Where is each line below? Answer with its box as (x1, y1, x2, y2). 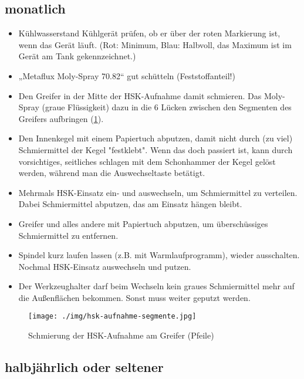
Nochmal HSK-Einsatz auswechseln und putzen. (18, 260, 191, 272)
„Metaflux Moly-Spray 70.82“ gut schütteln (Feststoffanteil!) (18, 69, 235, 82)
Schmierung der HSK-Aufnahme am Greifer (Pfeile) (28, 329, 214, 341)
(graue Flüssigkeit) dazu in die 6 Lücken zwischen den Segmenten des (42, 101, 292, 113)
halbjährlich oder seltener (5, 358, 164, 376)
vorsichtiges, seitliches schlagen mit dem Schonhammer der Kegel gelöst (18, 155, 276, 167)
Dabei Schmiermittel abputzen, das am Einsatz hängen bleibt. (18, 198, 242, 210)
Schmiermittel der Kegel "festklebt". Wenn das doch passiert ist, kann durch (18, 143, 293, 155)
